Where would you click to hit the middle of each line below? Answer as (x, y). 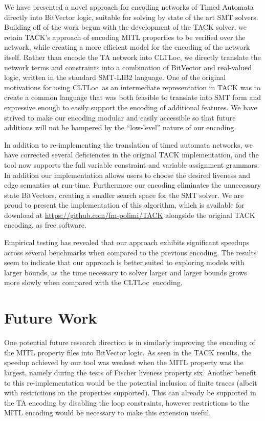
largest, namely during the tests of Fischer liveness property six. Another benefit (130, 372)
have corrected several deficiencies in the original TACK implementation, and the (131, 155)
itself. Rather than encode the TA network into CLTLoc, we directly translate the (132, 57)
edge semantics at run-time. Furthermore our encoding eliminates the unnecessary (133, 185)
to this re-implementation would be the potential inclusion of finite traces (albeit (131, 382)
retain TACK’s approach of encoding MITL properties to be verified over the (125, 37)
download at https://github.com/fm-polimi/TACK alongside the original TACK (130, 215)
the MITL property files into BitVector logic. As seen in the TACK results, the (128, 352)
